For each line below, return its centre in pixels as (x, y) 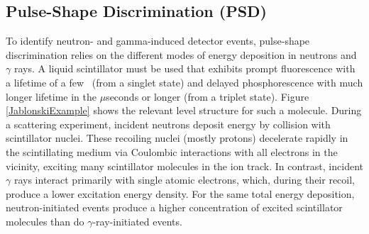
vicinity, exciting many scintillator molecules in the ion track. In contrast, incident (184, 166)
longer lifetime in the (51, 96)
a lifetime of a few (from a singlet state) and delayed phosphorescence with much (184, 82)
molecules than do (45, 221)
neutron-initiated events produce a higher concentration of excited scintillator (174, 207)
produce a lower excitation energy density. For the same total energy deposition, (180, 193)
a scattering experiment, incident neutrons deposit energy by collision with (168, 124)
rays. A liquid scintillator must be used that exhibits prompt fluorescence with (184, 68)
